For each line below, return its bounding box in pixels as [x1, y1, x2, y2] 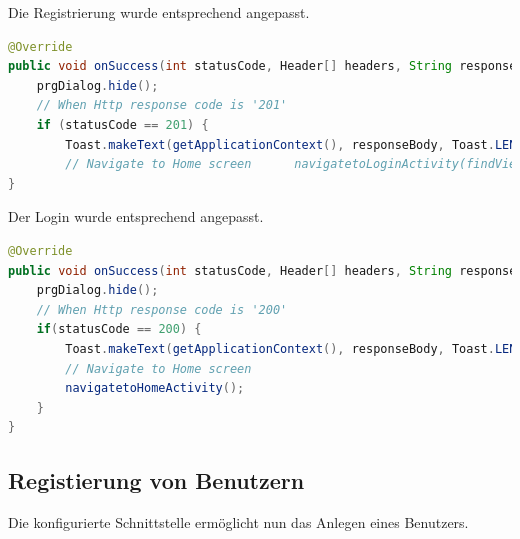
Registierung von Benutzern [8, 465, 305, 496]
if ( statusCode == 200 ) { [36, 322, 202, 337]
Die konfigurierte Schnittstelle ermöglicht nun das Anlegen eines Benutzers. [8, 512, 469, 533]
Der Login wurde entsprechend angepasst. [8, 206, 264, 227]
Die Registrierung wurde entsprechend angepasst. [8, 2, 310, 22]
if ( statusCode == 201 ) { [36, 117, 209, 132]
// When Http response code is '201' [36, 98, 288, 113]
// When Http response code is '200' [36, 302, 288, 317]
